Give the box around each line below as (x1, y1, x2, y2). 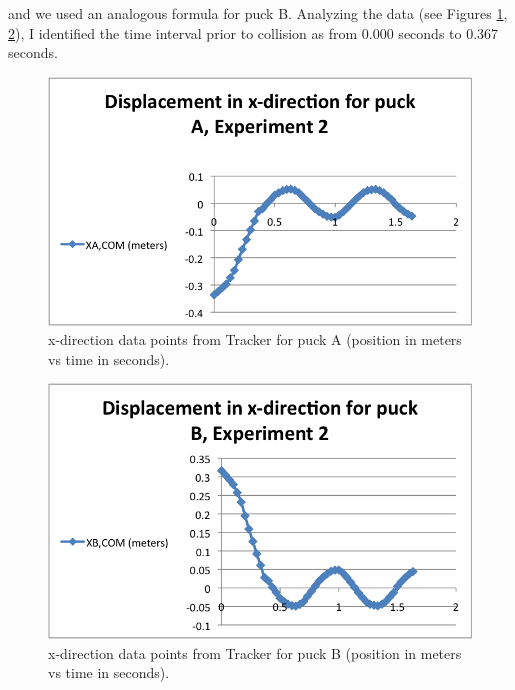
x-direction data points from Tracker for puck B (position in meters (48, 642, 462, 663)
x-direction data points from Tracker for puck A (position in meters (48, 329, 462, 350)
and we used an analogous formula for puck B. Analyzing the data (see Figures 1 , (8, 3, 508, 23)
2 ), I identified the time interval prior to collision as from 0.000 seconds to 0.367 (8, 22, 499, 43)
